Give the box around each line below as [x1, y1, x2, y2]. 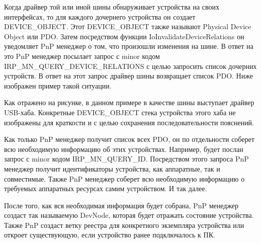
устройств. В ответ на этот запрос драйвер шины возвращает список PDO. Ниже [4, 70, 253, 81]
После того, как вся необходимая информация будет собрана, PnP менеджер [4, 200, 239, 210]
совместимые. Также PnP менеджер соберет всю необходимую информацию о [4, 173, 245, 184]
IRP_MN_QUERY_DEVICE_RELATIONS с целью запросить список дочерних [4, 60, 257, 71]
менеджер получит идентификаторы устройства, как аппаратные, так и [4, 163, 220, 174]
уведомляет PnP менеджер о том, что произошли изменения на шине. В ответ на [4, 41, 253, 51]
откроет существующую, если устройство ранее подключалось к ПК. [4, 229, 215, 240]
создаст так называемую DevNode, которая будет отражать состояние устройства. [4, 210, 254, 220]
